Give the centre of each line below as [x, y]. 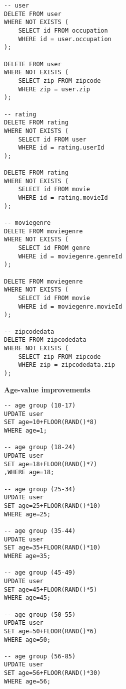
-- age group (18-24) [40, 447]
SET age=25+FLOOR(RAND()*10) [52, 506]
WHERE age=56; [27, 681]
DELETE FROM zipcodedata [45, 340]
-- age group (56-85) [40, 656]
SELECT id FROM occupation [63, 30]
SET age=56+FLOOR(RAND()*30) [52, 673]
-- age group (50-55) [40, 614]
